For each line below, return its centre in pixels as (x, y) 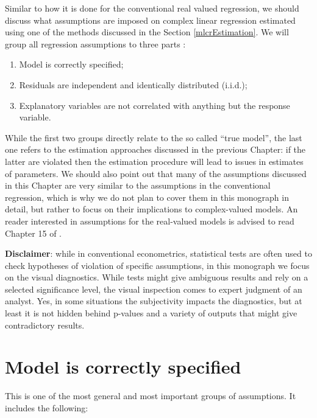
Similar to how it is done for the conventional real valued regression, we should (152, 8)
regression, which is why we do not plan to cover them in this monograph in (147, 197)
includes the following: (47, 407)
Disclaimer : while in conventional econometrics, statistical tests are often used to (158, 253)
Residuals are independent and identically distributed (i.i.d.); (133, 84)
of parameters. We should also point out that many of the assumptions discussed (156, 173)
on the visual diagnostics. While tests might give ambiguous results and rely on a (157, 277)
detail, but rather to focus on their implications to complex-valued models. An (151, 209)
